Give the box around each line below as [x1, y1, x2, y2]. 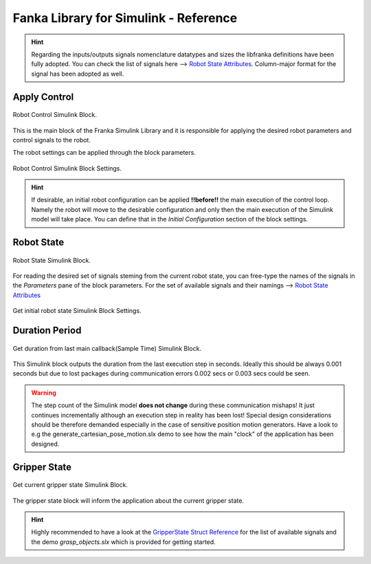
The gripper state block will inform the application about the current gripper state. [12, 496, 244, 505]
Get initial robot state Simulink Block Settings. [12, 307, 142, 315]
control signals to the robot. [12, 135, 91, 144]
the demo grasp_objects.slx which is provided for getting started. [31, 537, 216, 546]
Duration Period [12, 325, 82, 336]
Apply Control [12, 91, 74, 102]
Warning [31, 389, 56, 397]
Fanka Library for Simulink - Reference [12, 10, 238, 25]
